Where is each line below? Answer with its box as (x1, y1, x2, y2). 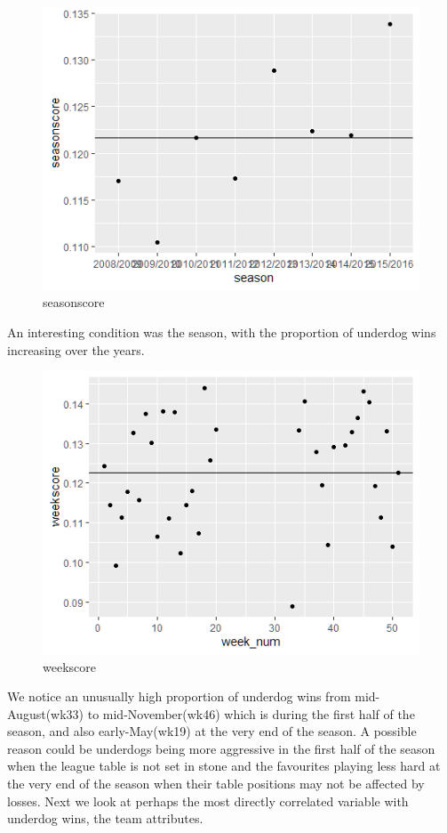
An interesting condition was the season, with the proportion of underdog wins (7, 322, 436, 341)
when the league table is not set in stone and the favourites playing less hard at (7, 756, 441, 775)
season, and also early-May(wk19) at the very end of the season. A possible (7, 722, 417, 740)
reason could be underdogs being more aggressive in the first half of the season (7, 739, 435, 757)
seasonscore (43, 293, 105, 311)
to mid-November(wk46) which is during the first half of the (87, 704, 415, 723)
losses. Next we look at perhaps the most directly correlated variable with (7, 791, 409, 810)
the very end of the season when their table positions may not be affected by (7, 774, 425, 793)
